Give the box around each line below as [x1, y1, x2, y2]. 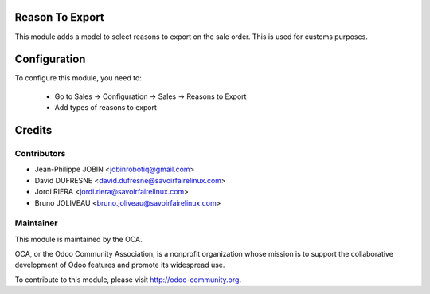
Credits [14, 123, 53, 137]
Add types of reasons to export [54, 103, 157, 112]
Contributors [14, 147, 66, 159]
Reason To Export [14, 10, 105, 24]
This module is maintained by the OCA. [14, 234, 143, 244]
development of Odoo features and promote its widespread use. [14, 260, 225, 270]
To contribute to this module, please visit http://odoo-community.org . [14, 275, 242, 284]
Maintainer [14, 218, 58, 229]
